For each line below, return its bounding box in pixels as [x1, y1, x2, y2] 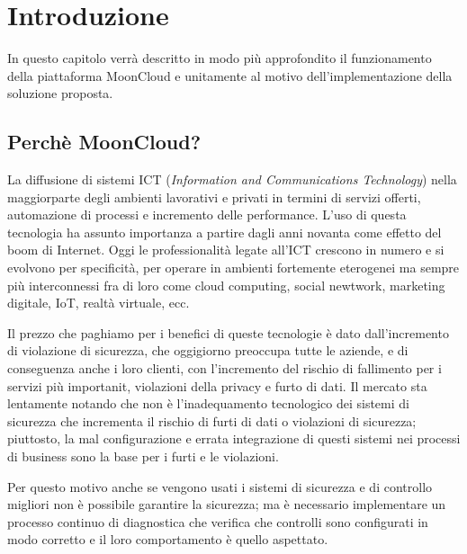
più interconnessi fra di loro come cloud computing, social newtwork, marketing [7, 275, 445, 294]
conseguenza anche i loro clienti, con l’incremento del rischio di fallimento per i [7, 359, 442, 378]
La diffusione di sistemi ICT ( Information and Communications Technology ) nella [7, 170, 457, 189]
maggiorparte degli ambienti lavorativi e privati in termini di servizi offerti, [7, 187, 421, 206]
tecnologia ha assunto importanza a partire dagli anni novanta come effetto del [7, 222, 442, 241]
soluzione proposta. [7, 84, 113, 103]
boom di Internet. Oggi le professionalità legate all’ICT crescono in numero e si [7, 240, 445, 259]
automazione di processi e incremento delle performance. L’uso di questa [7, 205, 407, 224]
